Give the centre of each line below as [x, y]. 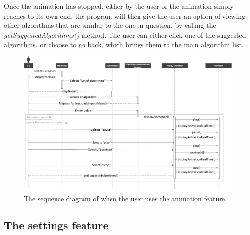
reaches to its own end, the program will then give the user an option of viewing [125, 15]
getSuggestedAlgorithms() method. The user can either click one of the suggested [125, 35]
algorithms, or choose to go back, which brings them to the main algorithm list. [124, 44]
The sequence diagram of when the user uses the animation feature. [125, 198]
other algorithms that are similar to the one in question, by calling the [110, 25]
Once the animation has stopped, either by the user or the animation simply [119, 6]
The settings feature [56, 224]
